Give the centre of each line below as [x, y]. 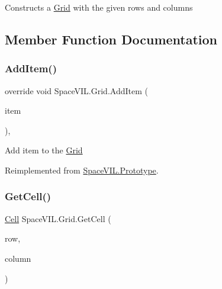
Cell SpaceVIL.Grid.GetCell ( [58, 218]
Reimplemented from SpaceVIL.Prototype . [82, 170]
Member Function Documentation [111, 39]
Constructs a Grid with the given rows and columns [99, 7]
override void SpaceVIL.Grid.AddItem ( [76, 90]
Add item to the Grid [44, 150]
